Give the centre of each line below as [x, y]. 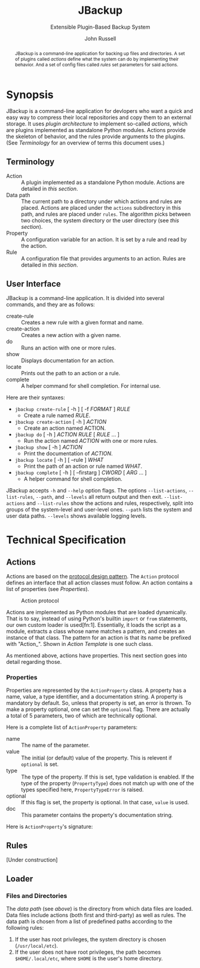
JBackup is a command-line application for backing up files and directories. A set [100, 53]
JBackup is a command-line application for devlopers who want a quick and [100, 111]
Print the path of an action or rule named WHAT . [83, 466]
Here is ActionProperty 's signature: [50, 827]
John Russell [100, 38]
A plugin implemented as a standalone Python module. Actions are [103, 182]
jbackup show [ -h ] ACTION [48, 447]
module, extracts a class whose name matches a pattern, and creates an [96, 632]
